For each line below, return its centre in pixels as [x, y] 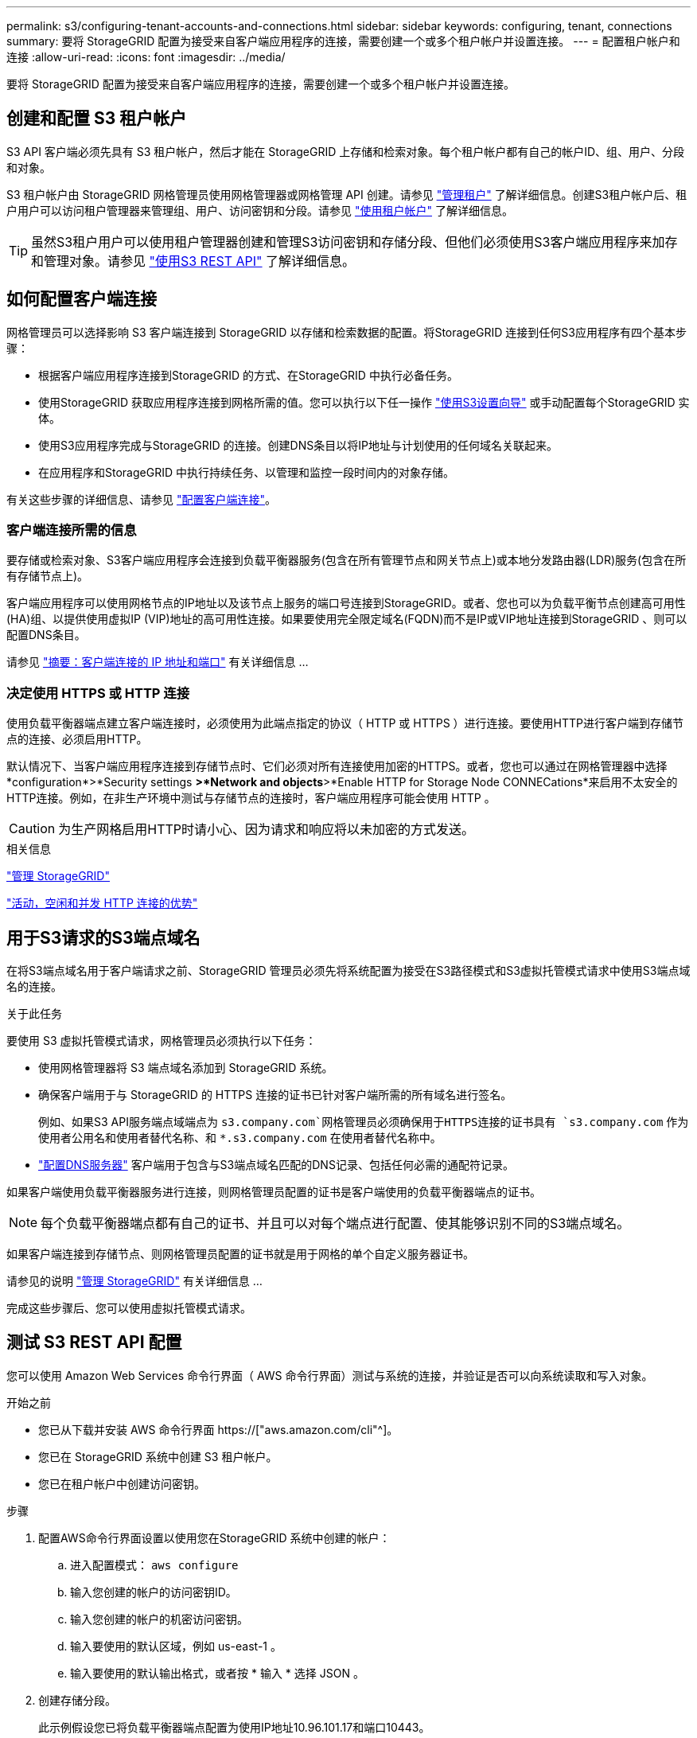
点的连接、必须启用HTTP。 [77, 739]
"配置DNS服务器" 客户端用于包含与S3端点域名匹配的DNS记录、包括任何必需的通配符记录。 [276, 1165]
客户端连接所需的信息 [72, 530]
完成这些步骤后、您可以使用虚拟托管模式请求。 [129, 1308]
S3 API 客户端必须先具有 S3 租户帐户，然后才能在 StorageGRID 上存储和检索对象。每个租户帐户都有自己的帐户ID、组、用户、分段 [346, 151]
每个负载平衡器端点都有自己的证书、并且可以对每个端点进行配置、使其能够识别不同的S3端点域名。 [335, 1224]
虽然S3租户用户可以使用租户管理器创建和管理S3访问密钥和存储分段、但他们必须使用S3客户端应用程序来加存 [354, 242]
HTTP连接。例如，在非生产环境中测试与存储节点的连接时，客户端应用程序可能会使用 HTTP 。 [251, 798]
